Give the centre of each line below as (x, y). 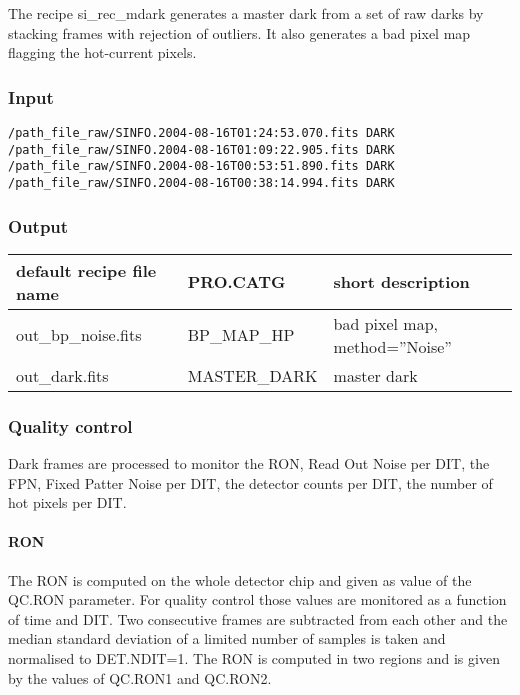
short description (401, 282)
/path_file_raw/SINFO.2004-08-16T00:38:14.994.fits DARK (201, 182)
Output (38, 225)
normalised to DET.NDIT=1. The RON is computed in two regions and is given (254, 658)
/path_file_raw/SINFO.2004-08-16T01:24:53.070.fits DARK (201, 133)
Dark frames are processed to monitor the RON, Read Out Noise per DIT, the (249, 463)
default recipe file (86, 270)
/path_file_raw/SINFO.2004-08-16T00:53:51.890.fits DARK (201, 166)
